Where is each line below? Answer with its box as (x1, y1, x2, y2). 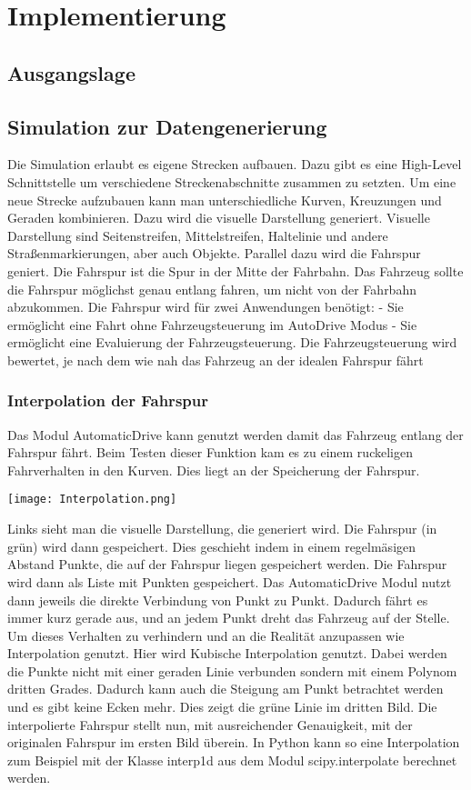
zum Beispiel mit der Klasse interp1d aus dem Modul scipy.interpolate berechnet (7, 750, 457, 769)
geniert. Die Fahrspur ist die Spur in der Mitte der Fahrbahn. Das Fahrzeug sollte (7, 261, 464, 280)
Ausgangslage (7, 58, 135, 86)
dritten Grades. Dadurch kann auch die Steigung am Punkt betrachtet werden (7, 679, 444, 698)
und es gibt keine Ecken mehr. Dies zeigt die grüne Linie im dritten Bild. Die (7, 697, 437, 716)
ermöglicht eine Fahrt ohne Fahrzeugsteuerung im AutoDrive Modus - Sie (7, 315, 417, 334)
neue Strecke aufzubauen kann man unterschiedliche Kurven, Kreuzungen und (7, 190, 442, 209)
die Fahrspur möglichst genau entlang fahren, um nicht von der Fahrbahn (7, 279, 416, 298)
